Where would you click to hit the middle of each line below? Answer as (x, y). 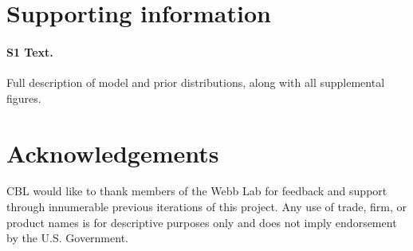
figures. (24, 98)
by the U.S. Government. (67, 238)
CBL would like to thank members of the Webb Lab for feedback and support (197, 191)
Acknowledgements (113, 153)
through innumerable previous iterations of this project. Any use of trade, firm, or (206, 207)
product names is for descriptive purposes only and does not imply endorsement (202, 222)
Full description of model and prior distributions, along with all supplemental (196, 82)
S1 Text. (30, 51)
